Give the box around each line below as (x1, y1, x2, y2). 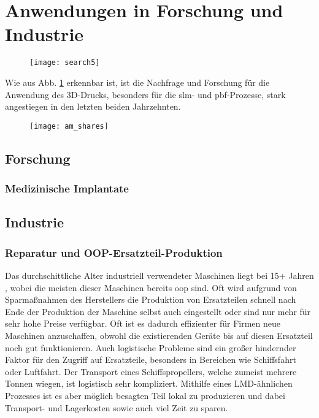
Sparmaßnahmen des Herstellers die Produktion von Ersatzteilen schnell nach (5, 293, 296, 306)
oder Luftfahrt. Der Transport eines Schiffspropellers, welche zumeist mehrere (5, 365, 297, 378)
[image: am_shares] (29, 121, 109, 131)
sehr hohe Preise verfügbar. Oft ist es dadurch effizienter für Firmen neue (5, 317, 281, 330)
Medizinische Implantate (5, 181, 129, 196)
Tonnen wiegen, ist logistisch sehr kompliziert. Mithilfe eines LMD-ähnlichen (5, 377, 293, 390)
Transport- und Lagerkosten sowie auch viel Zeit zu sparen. (5, 401, 228, 414)
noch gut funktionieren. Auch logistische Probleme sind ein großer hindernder (5, 341, 296, 354)
